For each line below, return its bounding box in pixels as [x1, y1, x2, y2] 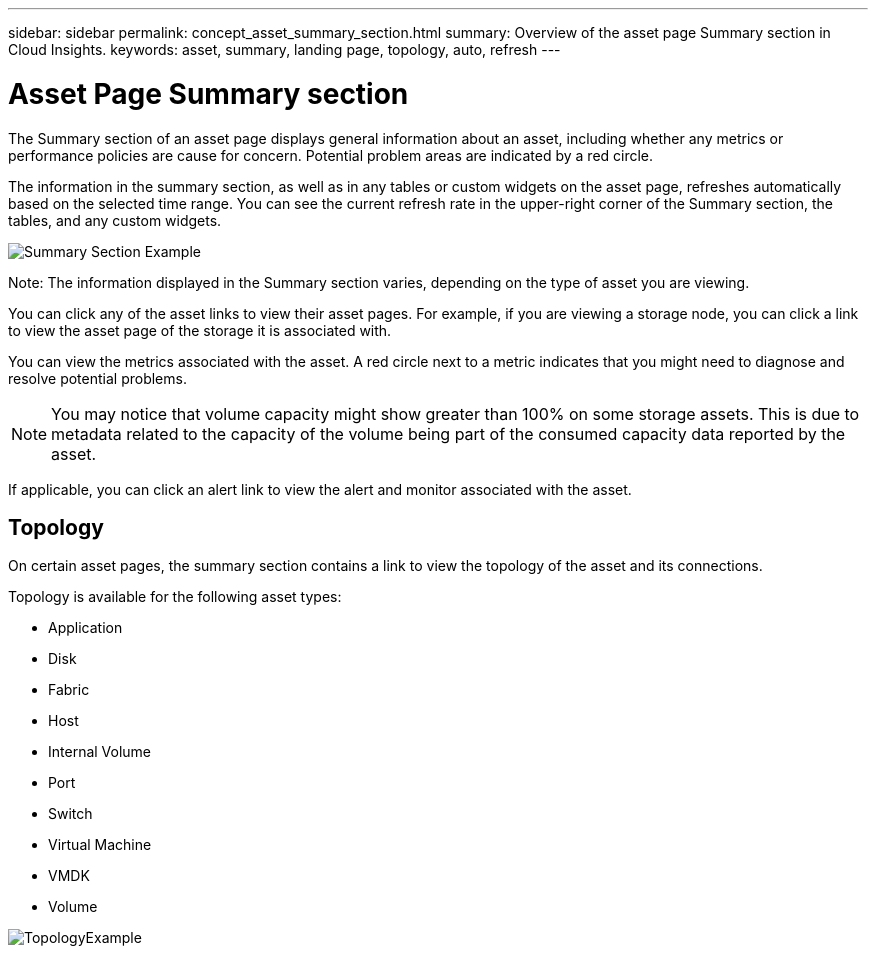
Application [48, 619, 123, 637]
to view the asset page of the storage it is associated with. [8, 321, 392, 339]
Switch [48, 805, 93, 823]
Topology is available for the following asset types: [8, 588, 342, 606]
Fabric [48, 681, 90, 699]
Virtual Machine [48, 836, 152, 854]
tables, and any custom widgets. [8, 211, 222, 229]
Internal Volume [48, 743, 152, 761]
